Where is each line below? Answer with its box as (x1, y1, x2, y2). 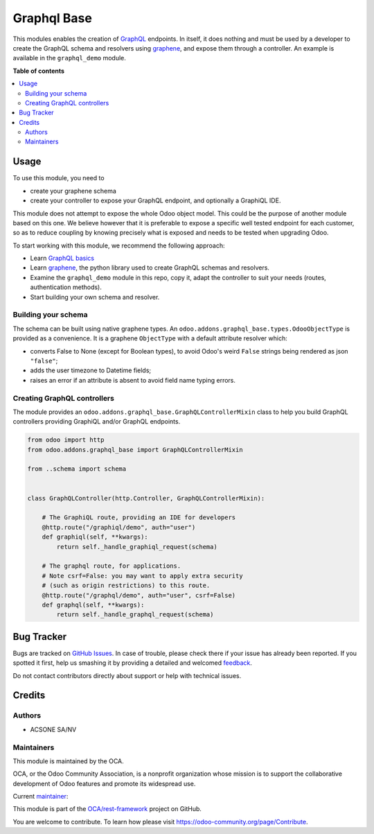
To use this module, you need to (12, 174, 105, 182)
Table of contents (12, 67, 65, 75)
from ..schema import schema (27, 465, 127, 473)
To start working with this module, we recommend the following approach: (12, 241, 225, 250)
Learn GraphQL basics (30, 254, 95, 263)
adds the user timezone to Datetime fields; (30, 366, 152, 374)
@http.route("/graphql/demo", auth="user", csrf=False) (42, 591, 236, 599)
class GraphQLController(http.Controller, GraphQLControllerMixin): (27, 494, 265, 502)
